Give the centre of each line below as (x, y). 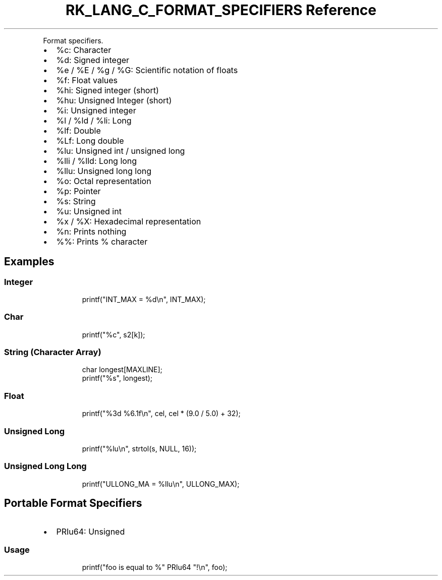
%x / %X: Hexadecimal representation (129, 221)
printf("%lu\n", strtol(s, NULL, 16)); (139, 448)
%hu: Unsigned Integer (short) (114, 100)
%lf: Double (78, 130)
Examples (29, 262)
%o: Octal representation (104, 181)
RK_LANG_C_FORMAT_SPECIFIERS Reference (221, 10)
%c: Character (84, 50)
